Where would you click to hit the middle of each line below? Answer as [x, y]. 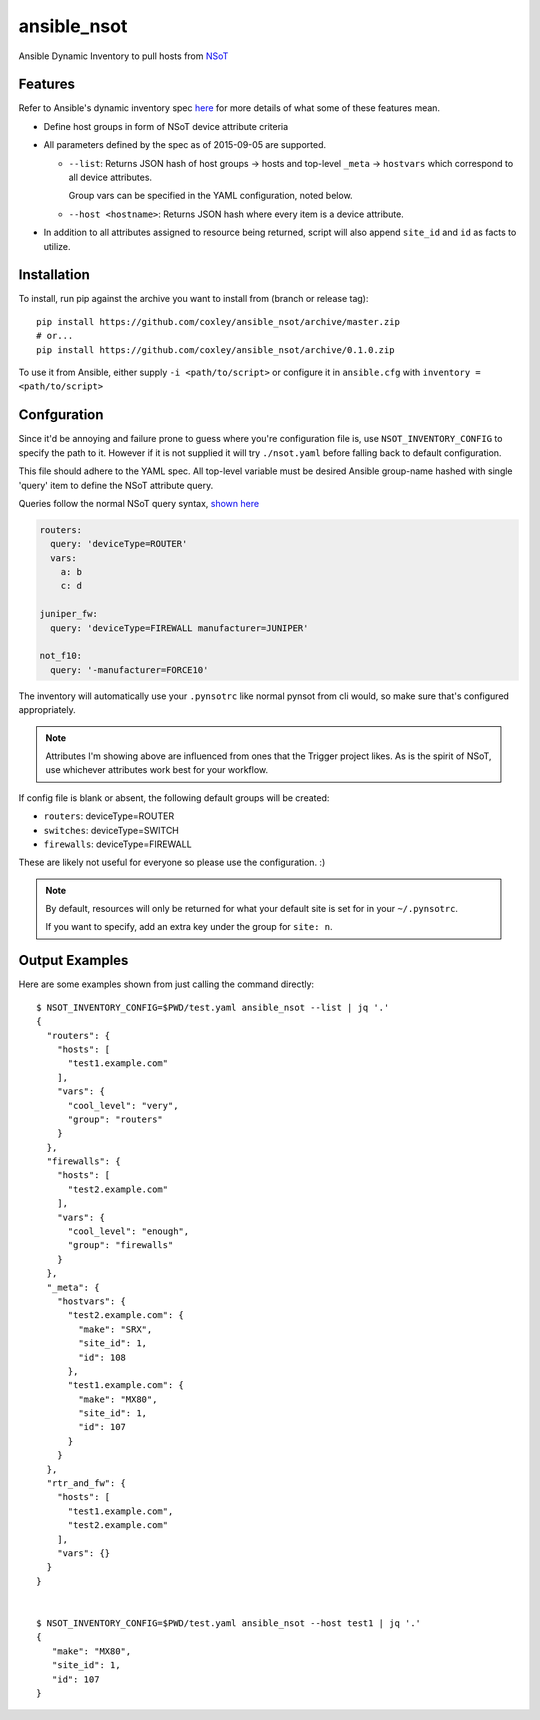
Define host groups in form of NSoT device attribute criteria [166, 126]
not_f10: [61, 656]
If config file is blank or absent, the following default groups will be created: [174, 797]
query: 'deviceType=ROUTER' [119, 544]
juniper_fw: [69, 614]
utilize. [57, 246]
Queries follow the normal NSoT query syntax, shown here [139, 503]
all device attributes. [110, 177]
